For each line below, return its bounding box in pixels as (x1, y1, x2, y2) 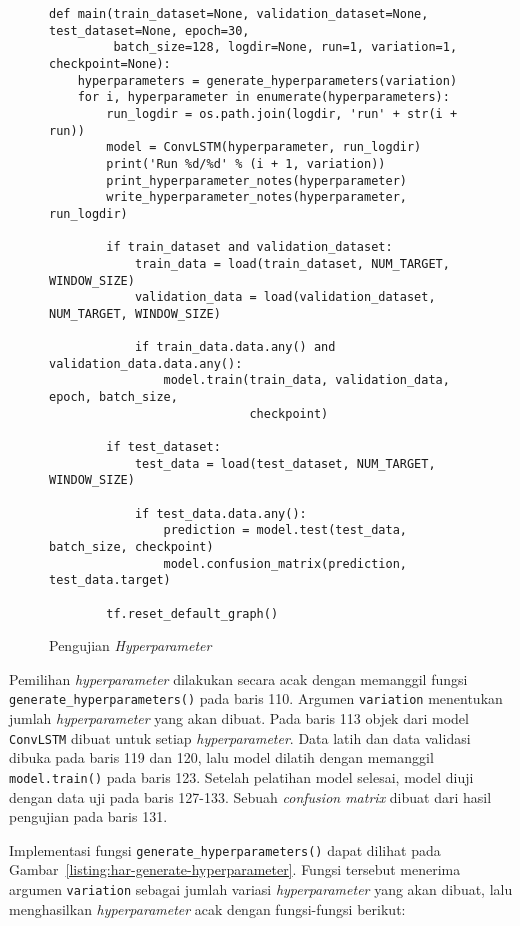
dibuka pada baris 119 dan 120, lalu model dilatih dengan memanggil (9, 747, 434, 768)
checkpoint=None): (49, 56, 171, 71)
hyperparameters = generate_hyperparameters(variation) (77, 73, 458, 88)
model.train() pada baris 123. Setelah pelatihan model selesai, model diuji (9, 766, 474, 787)
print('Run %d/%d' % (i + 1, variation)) (106, 156, 386, 171)
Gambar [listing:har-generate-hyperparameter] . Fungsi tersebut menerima (9, 859, 461, 880)
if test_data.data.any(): (134, 506, 307, 521)
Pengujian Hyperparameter (49, 635, 212, 656)
